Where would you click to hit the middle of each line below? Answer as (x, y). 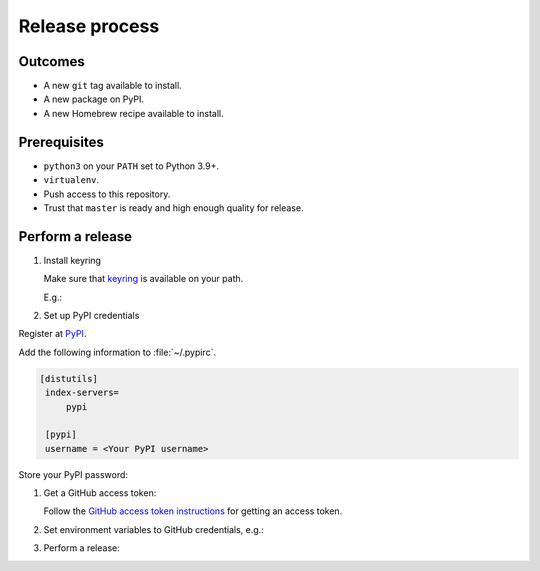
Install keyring (72, 260)
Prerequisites (61, 141)
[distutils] (69, 378)
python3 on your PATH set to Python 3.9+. (131, 166)
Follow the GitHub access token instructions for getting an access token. (193, 511)
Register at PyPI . (52, 334)
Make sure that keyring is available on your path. (143, 279)
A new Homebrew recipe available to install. (133, 113)
